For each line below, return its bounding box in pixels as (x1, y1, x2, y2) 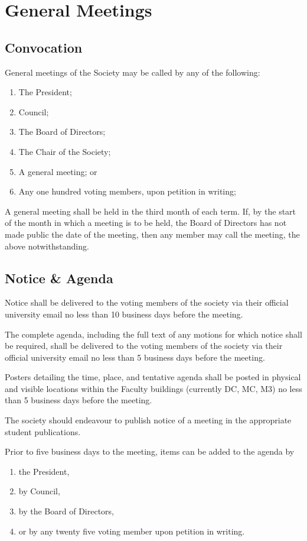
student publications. (5, 425, 81, 438)
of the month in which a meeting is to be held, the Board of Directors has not (5, 216, 287, 229)
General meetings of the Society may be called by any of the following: (5, 66, 260, 78)
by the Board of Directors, (18, 505, 114, 517)
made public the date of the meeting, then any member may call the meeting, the (5, 228, 300, 240)
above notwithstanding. (5, 239, 89, 252)
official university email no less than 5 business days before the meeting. (5, 351, 265, 363)
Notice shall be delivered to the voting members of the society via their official (5, 296, 289, 309)
